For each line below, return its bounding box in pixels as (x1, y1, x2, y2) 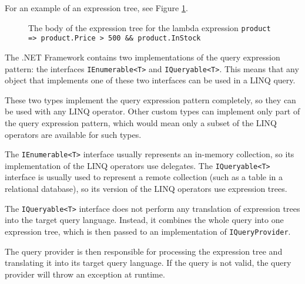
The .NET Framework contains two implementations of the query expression (5, 50, 280, 63)
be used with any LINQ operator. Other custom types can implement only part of (5, 105, 300, 117)
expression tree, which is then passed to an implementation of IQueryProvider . (5, 225, 291, 237)
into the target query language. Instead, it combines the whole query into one (5, 214, 284, 226)
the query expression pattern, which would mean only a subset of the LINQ (5, 116, 277, 129)
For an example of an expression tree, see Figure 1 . (5, 2, 188, 13)
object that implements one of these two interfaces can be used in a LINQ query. (5, 74, 296, 86)
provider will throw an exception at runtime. (5, 268, 165, 280)
